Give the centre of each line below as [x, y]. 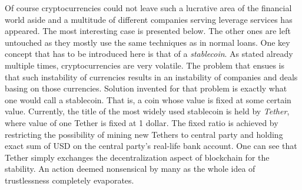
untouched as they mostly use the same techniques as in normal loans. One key [147, 42]
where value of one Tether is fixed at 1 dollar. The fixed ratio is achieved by [142, 122]
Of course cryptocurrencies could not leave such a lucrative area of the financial [148, 8]
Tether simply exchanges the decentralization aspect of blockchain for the [137, 157]
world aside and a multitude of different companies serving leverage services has [149, 19]
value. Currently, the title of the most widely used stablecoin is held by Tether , [147, 111]
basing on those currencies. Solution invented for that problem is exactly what [146, 88]
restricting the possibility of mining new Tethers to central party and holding [144, 134]
